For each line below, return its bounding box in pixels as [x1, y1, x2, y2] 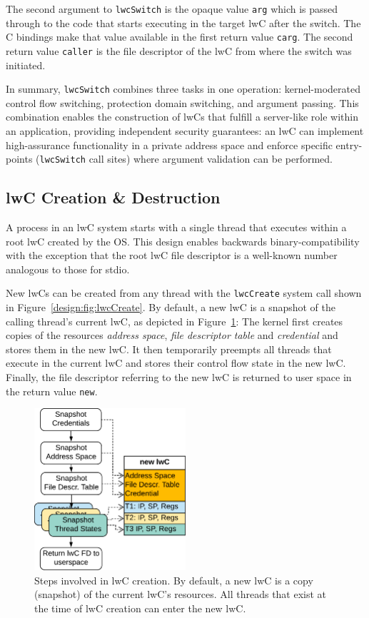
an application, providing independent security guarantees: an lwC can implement [6, 123, 364, 138]
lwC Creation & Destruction [6, 186, 221, 208]
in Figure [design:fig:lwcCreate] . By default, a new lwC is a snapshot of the [6, 300, 336, 315]
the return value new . [6, 383, 98, 398]
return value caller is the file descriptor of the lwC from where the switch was [6, 43, 352, 58]
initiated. [6, 57, 46, 72]
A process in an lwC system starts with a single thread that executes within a [6, 220, 347, 235]
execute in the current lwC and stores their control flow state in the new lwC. [6, 355, 346, 370]
